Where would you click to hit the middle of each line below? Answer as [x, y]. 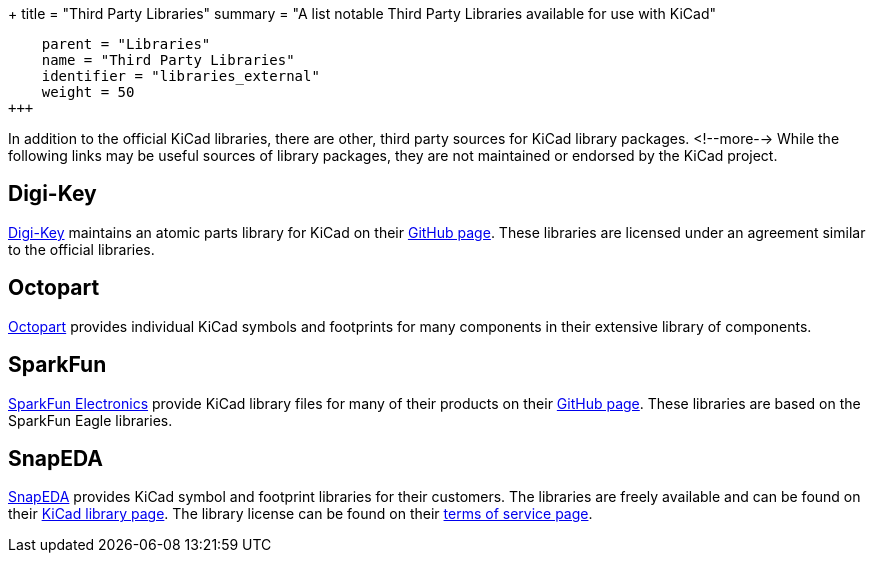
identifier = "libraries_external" [180, 76]
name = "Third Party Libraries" [168, 60]
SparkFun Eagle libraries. [90, 420]
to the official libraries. [81, 249]
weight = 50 [88, 92]
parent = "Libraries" [126, 44]
